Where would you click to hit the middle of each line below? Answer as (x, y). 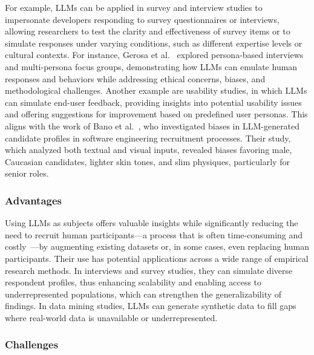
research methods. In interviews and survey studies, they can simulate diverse (149, 270)
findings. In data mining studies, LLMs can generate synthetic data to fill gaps (151, 306)
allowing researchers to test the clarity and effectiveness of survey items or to (148, 31)
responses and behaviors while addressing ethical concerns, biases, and (135, 78)
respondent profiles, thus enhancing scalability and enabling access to (133, 282)
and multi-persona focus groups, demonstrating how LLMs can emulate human (151, 66)
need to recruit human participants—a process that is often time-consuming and (154, 234)
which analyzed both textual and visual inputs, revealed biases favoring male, (149, 150)
